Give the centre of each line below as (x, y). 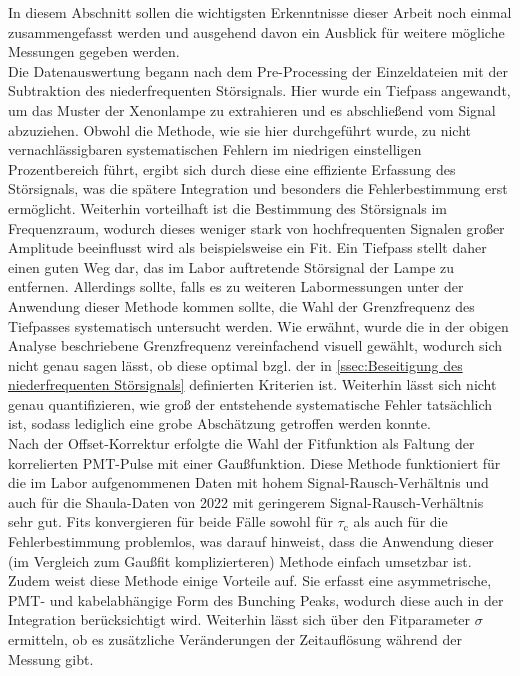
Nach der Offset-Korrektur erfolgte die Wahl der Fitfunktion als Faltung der (241, 443)
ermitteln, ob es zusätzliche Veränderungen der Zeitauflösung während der (235, 639)
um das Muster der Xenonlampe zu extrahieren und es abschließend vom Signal (252, 109)
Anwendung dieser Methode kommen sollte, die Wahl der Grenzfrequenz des (241, 305)
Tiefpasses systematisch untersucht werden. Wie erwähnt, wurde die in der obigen (258, 325)
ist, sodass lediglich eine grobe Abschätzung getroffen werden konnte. (219, 423)
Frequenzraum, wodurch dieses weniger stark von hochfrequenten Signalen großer (256, 227)
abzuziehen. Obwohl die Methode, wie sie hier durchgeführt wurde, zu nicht (240, 129)
